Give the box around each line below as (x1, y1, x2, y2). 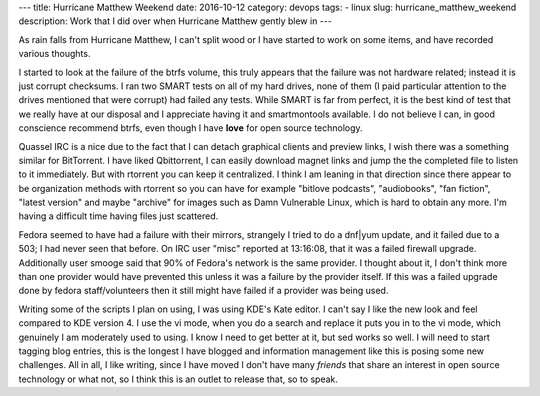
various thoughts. (18, 48, 91, 60)
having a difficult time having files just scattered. (18, 210, 219, 222)
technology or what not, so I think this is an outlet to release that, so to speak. (18, 373, 339, 385)
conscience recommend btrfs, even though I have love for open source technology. (18, 122, 364, 134)
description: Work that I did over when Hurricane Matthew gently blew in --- (18, 15, 332, 27)
